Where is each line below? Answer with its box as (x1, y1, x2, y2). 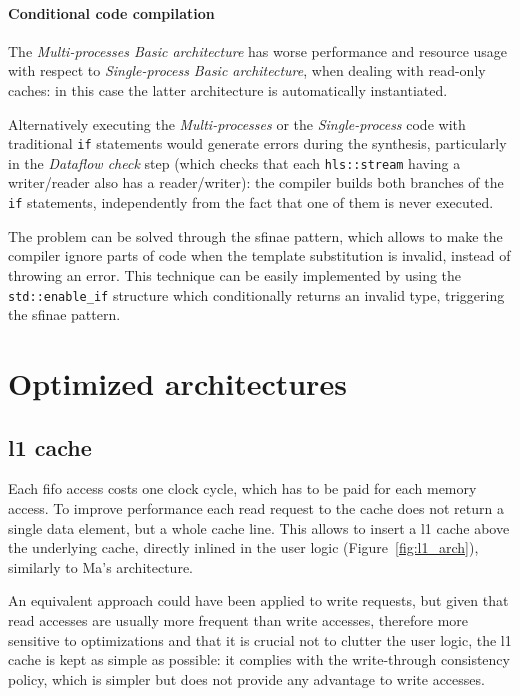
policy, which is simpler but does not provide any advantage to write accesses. (8, 668, 485, 689)
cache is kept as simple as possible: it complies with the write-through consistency (8, 649, 510, 670)
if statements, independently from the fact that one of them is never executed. (8, 192, 494, 213)
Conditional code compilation (8, 2, 215, 23)
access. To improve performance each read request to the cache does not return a (8, 497, 504, 518)
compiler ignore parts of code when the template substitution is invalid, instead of (8, 245, 511, 266)
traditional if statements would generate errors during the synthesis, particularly (8, 133, 507, 154)
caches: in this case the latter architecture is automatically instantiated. (8, 79, 448, 100)
